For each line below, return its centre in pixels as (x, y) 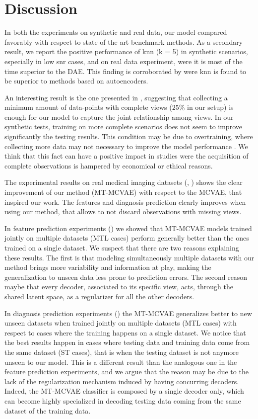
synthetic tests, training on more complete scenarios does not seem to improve (123, 126)
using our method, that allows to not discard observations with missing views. (123, 211)
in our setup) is (210, 107)
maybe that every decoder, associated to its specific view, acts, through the (119, 287)
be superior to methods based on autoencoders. (76, 81)
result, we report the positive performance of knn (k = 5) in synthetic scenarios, (126, 51)
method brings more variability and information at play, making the (108, 267)
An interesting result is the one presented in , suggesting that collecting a (116, 97)
